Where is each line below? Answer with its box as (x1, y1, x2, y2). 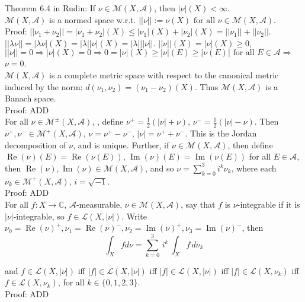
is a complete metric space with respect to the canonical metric (49, 68, 279, 81)
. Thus (194, 80, 219, 93)
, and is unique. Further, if (73, 138, 169, 151)
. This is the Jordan (185, 127, 257, 139)
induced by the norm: (5, 80, 83, 93)
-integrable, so (13, 209, 65, 222)
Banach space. (5, 92, 56, 104)
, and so (145, 161, 174, 174)
